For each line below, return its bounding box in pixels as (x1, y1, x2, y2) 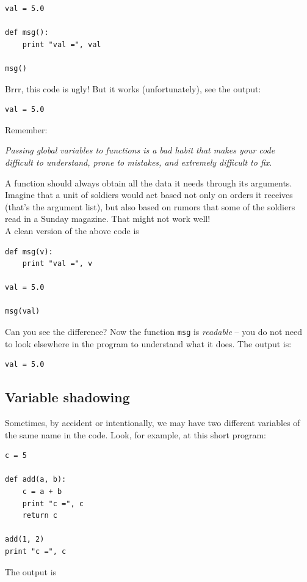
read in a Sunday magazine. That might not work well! (5, 212, 211, 225)
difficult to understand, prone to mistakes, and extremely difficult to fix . (5, 155, 272, 168)
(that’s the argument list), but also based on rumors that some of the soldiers (5, 200, 295, 213)
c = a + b (22, 487, 62, 496)
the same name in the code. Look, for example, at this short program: (5, 428, 266, 441)
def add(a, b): (5, 475, 67, 484)
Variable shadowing (5, 388, 130, 407)
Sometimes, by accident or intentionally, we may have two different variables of (5, 416, 300, 429)
